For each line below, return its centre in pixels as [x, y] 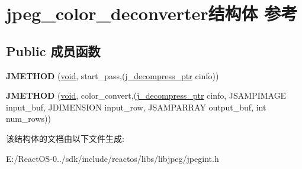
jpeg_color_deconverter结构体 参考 [152, 13]
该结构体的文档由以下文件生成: [65, 138]
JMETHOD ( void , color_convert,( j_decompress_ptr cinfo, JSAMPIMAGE [146, 95]
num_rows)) [28, 118]
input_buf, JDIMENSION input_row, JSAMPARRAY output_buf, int [136, 107]
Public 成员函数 [53, 51]
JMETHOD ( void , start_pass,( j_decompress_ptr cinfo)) [113, 75]
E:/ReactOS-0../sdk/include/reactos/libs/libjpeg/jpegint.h [113, 158]
